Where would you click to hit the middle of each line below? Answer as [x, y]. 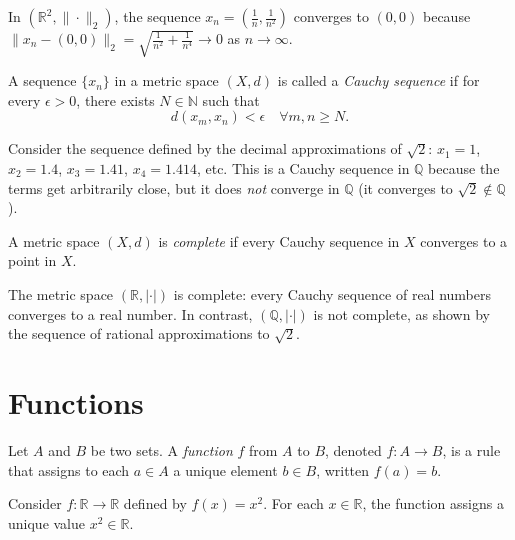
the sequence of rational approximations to [139, 333]
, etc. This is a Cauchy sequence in [303, 168]
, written [343, 469]
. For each [293, 503]
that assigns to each [69, 469]
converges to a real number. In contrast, [130, 313]
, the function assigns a [433, 503]
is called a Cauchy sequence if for [378, 80]
